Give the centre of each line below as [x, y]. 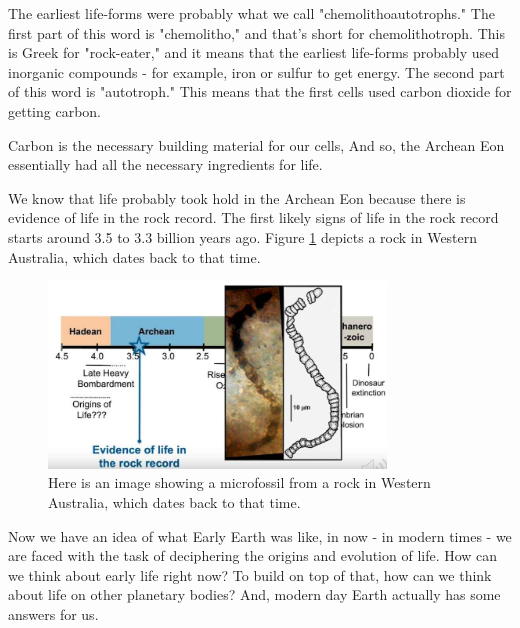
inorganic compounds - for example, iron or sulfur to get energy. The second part [256, 71]
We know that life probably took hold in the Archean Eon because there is [237, 197]
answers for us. [53, 613]
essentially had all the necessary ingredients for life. [165, 164]
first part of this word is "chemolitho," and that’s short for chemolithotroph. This [256, 32]
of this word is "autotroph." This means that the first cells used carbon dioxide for [260, 91]
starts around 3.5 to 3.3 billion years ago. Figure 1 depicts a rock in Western [243, 236]
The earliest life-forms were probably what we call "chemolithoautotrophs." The [251, 13]
